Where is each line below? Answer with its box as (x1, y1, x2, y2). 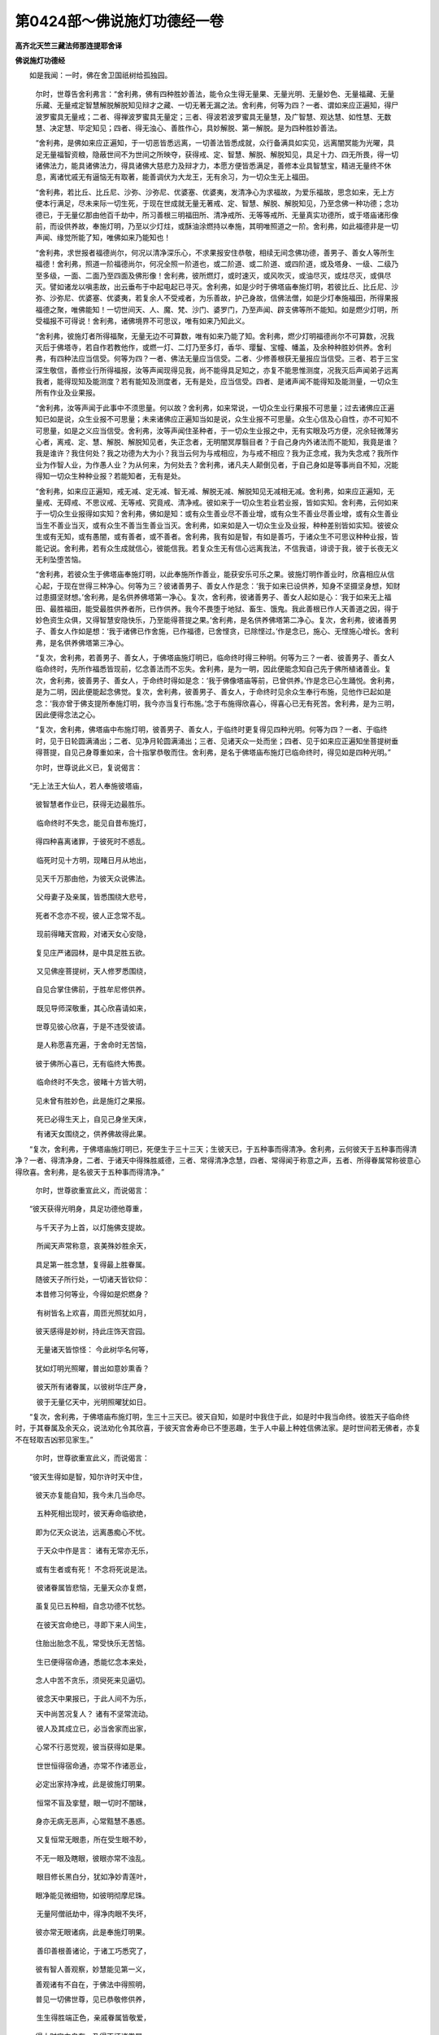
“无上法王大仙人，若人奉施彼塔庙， (28, 781, 147, 790)
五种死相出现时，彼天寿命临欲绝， (36, 1508, 150, 1518)
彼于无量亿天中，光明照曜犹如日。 (36, 1397, 150, 1407)
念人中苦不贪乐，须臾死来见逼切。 (35, 1675, 150, 1685)
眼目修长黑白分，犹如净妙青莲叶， (36, 1872, 150, 1882)
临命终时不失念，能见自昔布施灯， (36, 818, 150, 828)
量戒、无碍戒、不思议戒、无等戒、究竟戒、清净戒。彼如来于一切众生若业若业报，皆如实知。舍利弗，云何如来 (35, 497, 398, 507)
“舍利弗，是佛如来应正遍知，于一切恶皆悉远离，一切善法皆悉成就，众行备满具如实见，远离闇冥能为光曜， (35, 138, 388, 148)
